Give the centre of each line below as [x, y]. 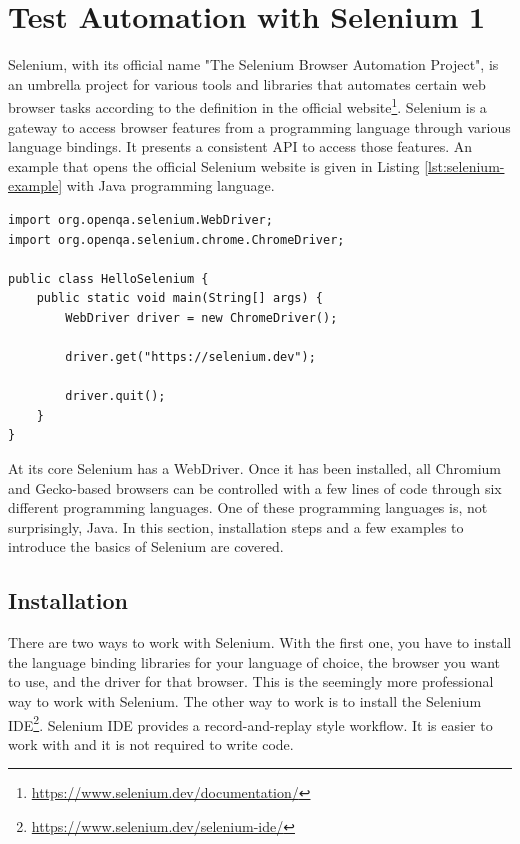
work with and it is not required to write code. [151, 743]
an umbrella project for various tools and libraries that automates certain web [247, 83]
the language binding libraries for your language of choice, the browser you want [254, 661]
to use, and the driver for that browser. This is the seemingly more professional [251, 681]
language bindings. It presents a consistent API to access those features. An [240, 146]
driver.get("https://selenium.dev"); [190, 357]
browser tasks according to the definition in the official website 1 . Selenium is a [247, 105]
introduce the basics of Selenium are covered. [146, 546]
